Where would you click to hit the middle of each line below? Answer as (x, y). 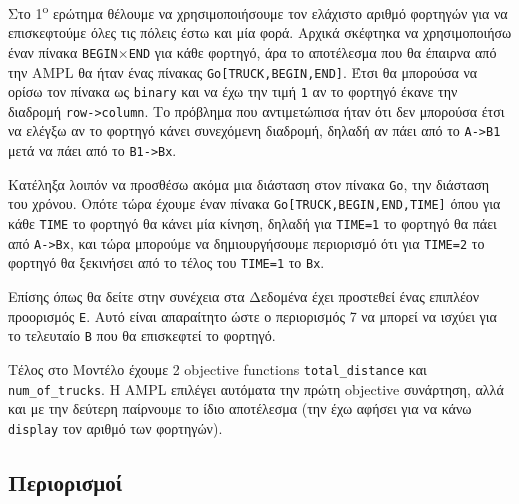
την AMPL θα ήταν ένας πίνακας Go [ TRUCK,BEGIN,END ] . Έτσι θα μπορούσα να (243, 71)
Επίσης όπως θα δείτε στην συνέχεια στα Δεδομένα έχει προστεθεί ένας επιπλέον (244, 296)
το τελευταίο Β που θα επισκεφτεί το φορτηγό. (142, 335)
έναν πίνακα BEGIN (63, 51)
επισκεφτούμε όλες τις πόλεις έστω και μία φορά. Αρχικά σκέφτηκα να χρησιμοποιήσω (260, 32)
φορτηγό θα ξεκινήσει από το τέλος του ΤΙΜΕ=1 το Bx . (166, 262)
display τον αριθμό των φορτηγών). (115, 427)
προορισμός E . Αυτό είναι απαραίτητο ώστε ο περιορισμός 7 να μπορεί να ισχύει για (252, 315)
